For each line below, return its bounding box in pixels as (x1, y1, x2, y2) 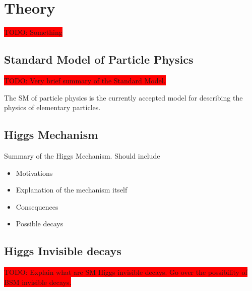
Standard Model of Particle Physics (4, 52, 194, 67)
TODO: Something (4, 27, 62, 37)
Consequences (16, 201, 58, 212)
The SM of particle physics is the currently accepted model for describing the (4, 92, 243, 103)
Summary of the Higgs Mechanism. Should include (4, 150, 160, 161)
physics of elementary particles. (4, 102, 101, 113)
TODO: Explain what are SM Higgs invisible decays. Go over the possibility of (4, 267, 247, 277)
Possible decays (16, 218, 64, 229)
